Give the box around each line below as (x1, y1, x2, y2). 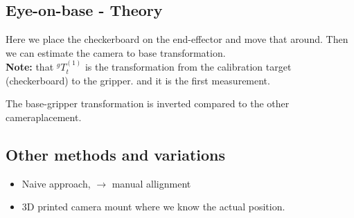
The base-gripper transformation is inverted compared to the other (6, 96, 290, 111)
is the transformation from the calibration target (85, 60, 292, 74)
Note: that (6, 60, 54, 74)
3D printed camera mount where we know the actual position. (21, 199, 285, 214)
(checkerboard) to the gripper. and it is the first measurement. (6, 73, 270, 87)
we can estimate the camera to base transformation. (6, 45, 226, 60)
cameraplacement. (6, 109, 82, 124)
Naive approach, (21, 176, 91, 190)
